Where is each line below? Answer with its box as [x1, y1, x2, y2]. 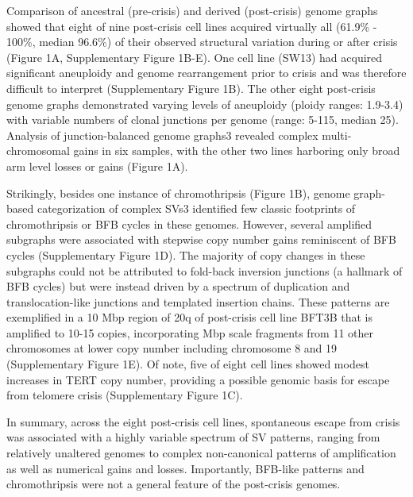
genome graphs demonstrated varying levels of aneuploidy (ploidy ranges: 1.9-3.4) [6, 95, 403, 112]
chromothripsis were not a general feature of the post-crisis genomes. [6, 476, 341, 492]
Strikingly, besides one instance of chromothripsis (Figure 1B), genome [6, 184, 350, 201]
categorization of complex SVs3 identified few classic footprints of [37, 200, 356, 217]
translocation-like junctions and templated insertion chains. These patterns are [6, 293, 390, 310]
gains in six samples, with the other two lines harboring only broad [73, 142, 400, 159]
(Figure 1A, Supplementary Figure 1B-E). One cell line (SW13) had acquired [6, 48, 383, 65]
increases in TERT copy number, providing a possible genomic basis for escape [6, 371, 390, 387]
